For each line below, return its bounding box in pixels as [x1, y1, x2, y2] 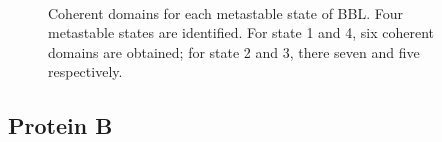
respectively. [48, 61, 123, 82]
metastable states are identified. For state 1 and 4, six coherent [48, 22, 435, 43]
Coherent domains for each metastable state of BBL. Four [48, 2, 403, 23]
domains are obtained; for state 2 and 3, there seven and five [48, 41, 420, 62]
